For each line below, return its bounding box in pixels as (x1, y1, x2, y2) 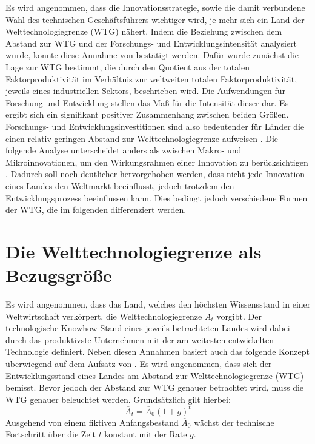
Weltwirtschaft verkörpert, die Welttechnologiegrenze (5, 309, 202, 322)
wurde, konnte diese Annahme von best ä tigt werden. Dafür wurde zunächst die (5, 49, 299, 61)
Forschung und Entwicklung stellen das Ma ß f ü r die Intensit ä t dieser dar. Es (5, 96, 289, 109)
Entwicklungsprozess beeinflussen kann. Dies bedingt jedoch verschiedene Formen (5, 191, 308, 204)
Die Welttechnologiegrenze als (5, 238, 262, 263)
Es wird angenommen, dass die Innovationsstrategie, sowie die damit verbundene (5, 1, 305, 13)
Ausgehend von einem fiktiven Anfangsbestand (5, 415, 179, 428)
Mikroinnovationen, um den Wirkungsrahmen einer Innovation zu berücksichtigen (5, 155, 308, 168)
